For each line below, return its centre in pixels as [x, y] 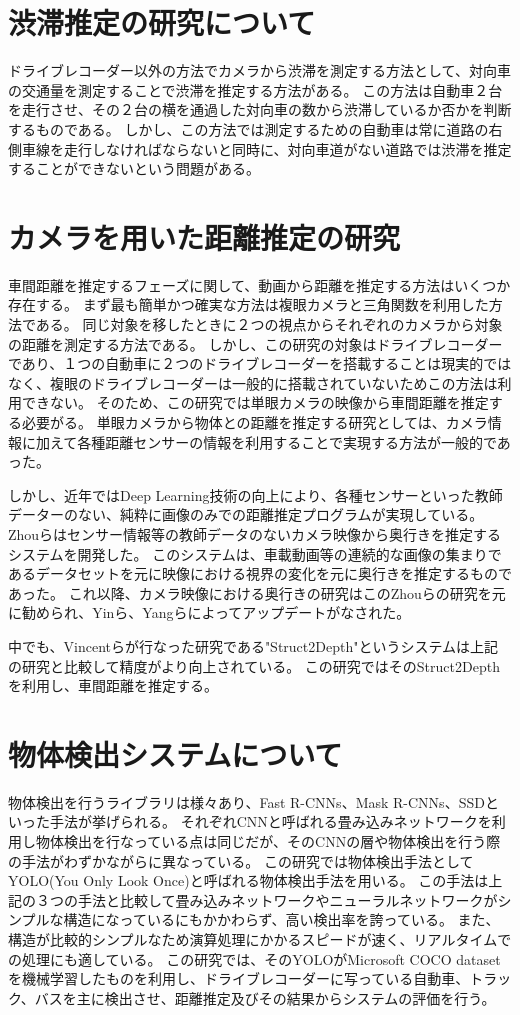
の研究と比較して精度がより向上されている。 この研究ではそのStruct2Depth [254, 665]
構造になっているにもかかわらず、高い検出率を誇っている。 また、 [281, 919]
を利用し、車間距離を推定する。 [113, 685]
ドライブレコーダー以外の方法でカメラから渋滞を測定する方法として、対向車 [259, 70]
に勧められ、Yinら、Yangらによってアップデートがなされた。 [209, 612]
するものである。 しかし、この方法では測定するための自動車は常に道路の [248, 128]
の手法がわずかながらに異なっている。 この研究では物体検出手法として [241, 860]
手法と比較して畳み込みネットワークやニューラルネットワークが [287, 899]
